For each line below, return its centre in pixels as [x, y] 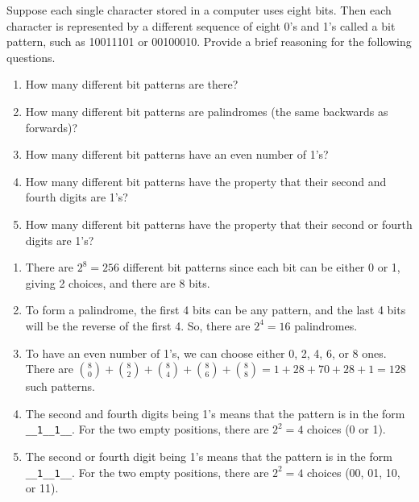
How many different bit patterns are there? [132, 84]
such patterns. [60, 386]
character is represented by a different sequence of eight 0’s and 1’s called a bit [201, 25]
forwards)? [52, 127]
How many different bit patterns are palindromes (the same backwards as [207, 111]
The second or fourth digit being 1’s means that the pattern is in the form [209, 456]
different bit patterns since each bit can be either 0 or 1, [261, 267]
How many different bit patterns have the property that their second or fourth [219, 224]
